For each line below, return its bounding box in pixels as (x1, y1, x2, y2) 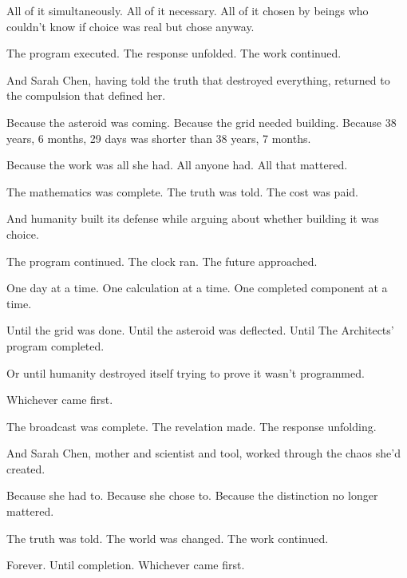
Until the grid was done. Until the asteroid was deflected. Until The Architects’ (6, 322, 394, 338)
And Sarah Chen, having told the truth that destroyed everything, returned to (6, 71, 390, 88)
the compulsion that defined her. (6, 87, 166, 104)
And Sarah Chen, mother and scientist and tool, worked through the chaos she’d (6, 445, 401, 461)
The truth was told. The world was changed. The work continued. (6, 529, 329, 546)
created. (6, 460, 45, 477)
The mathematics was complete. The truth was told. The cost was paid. (6, 183, 358, 200)
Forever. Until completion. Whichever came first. (6, 556, 245, 573)
